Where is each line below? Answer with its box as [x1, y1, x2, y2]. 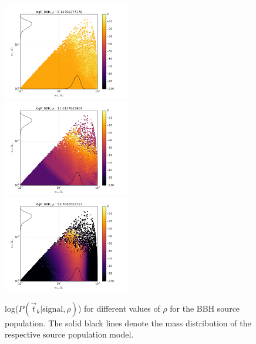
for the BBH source [170, 302, 240, 314]
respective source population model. [5, 328, 134, 340]
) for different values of [78, 302, 160, 314]
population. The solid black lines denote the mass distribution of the [5, 316, 251, 329]
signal [42, 305, 63, 313]
